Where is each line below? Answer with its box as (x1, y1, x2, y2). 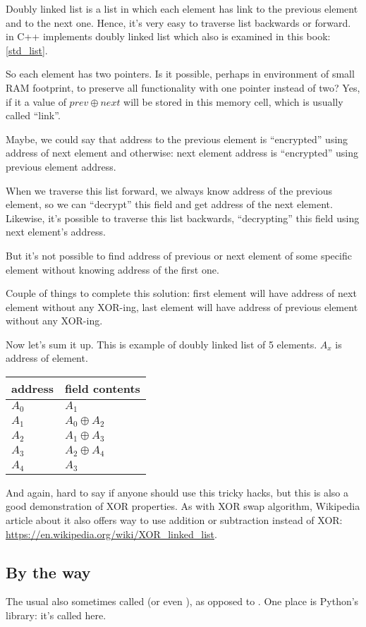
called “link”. (6, 108, 61, 123)
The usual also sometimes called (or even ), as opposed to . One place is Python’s (6, 594, 359, 609)
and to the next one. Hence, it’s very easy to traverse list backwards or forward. (6, 15, 351, 30)
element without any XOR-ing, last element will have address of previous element (6, 299, 358, 314)
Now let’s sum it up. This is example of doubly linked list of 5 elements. (6, 336, 317, 351)
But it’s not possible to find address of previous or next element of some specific (6, 248, 352, 262)
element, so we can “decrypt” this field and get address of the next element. (6, 197, 333, 212)
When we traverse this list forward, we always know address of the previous (6, 183, 333, 197)
